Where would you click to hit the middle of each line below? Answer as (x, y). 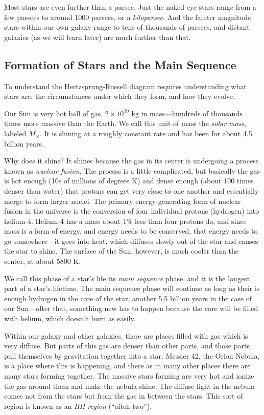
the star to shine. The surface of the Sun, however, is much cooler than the (121, 251)
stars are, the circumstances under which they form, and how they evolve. (119, 96)
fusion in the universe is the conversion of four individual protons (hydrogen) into (132, 211)
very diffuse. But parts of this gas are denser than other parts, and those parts (127, 346)
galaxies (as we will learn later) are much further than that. (98, 37)
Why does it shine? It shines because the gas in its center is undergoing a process (131, 161)
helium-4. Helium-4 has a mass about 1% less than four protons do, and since (125, 221)
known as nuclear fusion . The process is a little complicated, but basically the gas (132, 170)
